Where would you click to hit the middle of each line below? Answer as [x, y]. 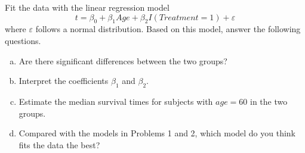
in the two [269, 101]
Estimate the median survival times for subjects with [116, 101]
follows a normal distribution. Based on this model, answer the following [168, 29]
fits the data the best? [59, 144]
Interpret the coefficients [64, 81]
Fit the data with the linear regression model [87, 7]
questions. [23, 40]
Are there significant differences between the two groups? [123, 60]
